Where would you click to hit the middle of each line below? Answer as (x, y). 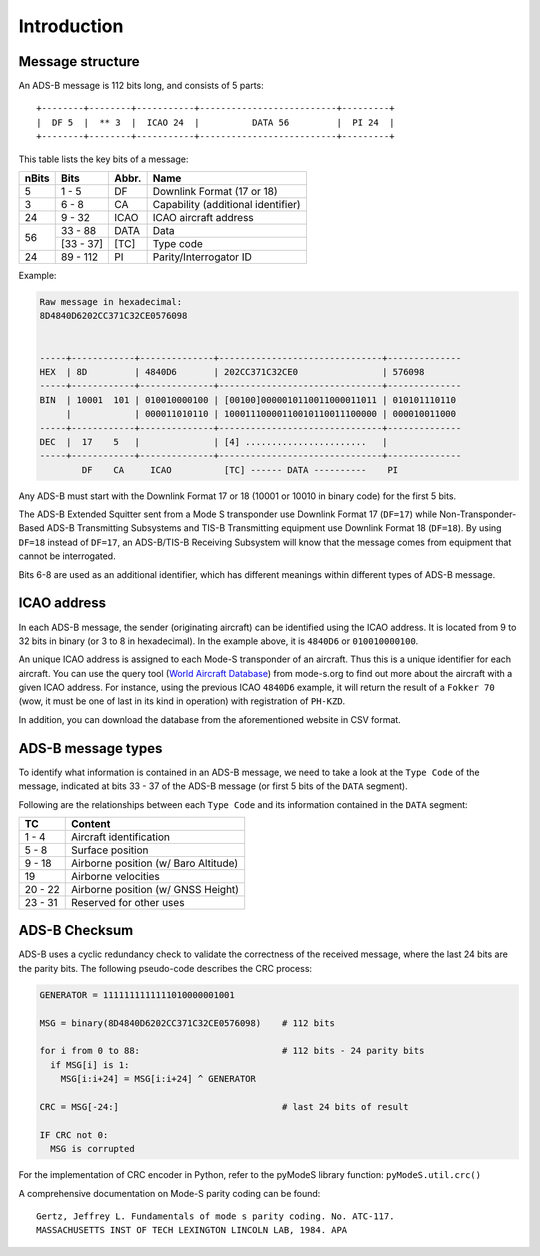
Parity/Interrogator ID (202, 257)
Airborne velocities (115, 876)
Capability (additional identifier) (226, 205)
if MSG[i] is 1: (90, 1064)
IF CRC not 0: (74, 1134)
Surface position (109, 850)
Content (90, 823)
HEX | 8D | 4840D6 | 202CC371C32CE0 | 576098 (232, 371)
